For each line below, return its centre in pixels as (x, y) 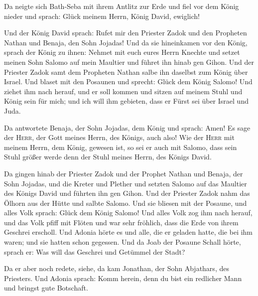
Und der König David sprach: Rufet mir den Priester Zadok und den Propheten (126, 33)
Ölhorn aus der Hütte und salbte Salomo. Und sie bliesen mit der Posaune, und (126, 203)
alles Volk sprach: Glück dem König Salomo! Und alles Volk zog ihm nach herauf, (128, 213)
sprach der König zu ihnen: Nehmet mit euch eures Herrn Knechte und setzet (122, 52)
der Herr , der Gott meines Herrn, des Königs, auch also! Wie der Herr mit (119, 137)
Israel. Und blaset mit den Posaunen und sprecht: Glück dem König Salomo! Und (128, 81)
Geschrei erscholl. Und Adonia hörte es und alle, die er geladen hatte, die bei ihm (129, 232)
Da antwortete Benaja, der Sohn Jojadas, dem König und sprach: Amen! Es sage (127, 127)
